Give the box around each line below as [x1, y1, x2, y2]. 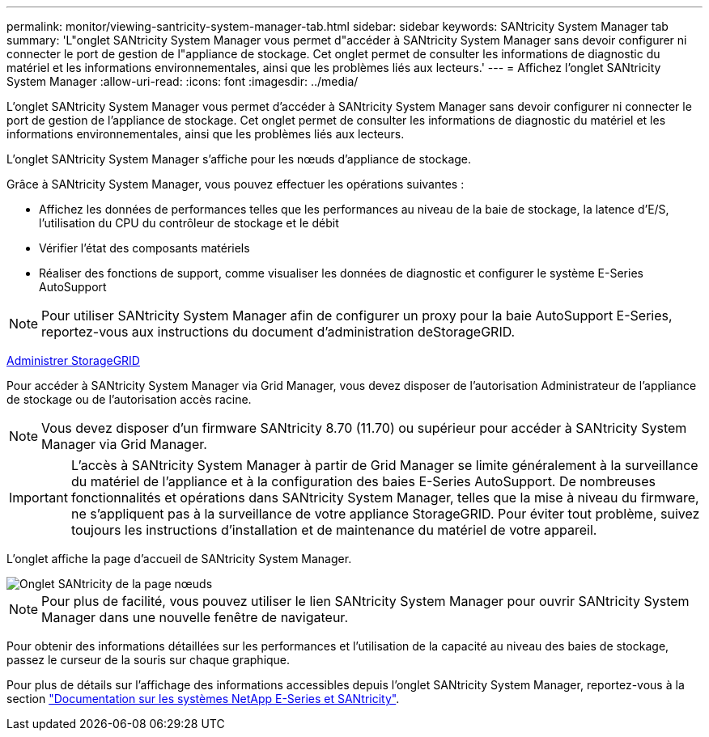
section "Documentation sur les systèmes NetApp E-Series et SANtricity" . [6, 692, 400, 705]
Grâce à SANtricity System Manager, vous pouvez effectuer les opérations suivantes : [6, 177, 465, 191]
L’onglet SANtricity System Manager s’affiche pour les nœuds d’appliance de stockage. [6, 152, 472, 166]
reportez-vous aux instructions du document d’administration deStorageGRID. [41, 324, 516, 340]
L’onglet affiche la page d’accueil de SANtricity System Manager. [6, 552, 352, 565]
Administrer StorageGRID [6, 354, 140, 367]
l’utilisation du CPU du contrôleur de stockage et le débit [39, 216, 339, 230]
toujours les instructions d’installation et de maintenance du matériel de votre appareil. [70, 522, 597, 538]
